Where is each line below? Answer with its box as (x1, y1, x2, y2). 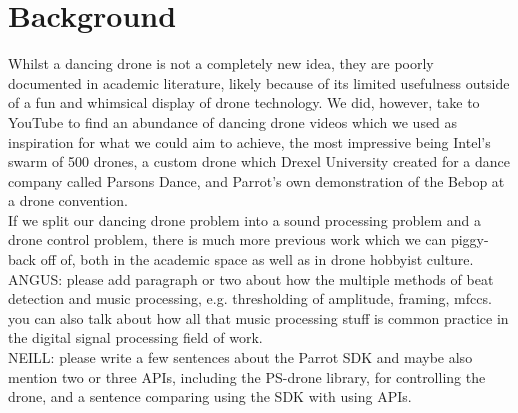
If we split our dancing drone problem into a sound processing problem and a (8, 209, 482, 230)
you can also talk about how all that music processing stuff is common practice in (8, 307, 509, 328)
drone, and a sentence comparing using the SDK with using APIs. (8, 386, 412, 407)
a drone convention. (8, 190, 128, 211)
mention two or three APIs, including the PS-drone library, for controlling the (8, 366, 486, 387)
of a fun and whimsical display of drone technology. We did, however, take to (8, 92, 480, 113)
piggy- (450, 229, 489, 250)
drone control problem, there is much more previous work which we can (8, 229, 447, 250)
